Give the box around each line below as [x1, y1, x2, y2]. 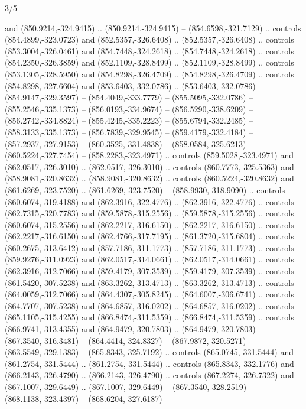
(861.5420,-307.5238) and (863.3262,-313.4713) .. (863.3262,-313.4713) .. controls [5, 276, 294, 288]
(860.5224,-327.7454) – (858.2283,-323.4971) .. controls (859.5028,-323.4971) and [5, 149, 294, 161]
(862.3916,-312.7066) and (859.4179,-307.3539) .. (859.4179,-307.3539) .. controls [5, 265, 294, 277]
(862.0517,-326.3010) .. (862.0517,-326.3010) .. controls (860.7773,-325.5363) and [5, 160, 294, 173]
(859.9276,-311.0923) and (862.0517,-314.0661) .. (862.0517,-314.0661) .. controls [5, 253, 294, 265]
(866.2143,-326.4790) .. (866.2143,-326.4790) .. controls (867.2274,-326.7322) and [5, 369, 294, 381]
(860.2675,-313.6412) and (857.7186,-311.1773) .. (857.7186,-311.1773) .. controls [5, 241, 294, 254]
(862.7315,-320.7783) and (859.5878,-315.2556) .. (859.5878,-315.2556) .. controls [5, 207, 294, 219]
